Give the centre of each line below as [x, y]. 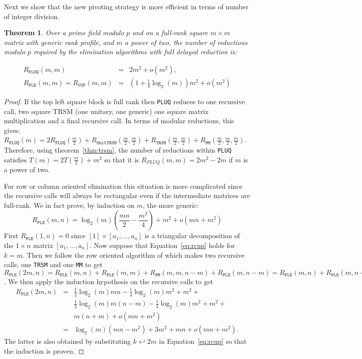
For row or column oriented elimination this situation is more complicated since [123, 186]
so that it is [122, 159]
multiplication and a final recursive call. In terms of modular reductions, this [119, 121]
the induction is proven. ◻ [44, 350]
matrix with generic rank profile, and [59, 42]
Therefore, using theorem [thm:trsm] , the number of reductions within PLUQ [118, 149]
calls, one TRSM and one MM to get [53, 264]
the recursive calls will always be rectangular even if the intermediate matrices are [127, 195]
